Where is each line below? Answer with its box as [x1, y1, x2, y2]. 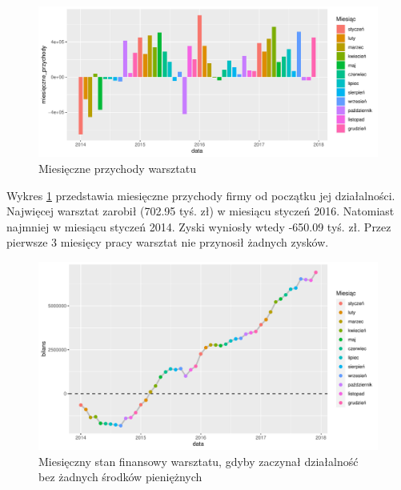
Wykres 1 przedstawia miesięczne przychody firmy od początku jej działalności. [6, 187, 395, 203]
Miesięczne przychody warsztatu [38, 159, 196, 176]
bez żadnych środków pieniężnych [38, 468, 203, 485]
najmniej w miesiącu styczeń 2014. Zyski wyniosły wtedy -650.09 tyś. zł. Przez [6, 218, 391, 235]
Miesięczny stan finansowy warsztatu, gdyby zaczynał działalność [38, 452, 359, 469]
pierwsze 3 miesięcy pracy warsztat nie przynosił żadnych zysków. [6, 234, 329, 251]
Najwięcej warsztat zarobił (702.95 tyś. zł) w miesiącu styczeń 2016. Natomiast [6, 203, 395, 219]
